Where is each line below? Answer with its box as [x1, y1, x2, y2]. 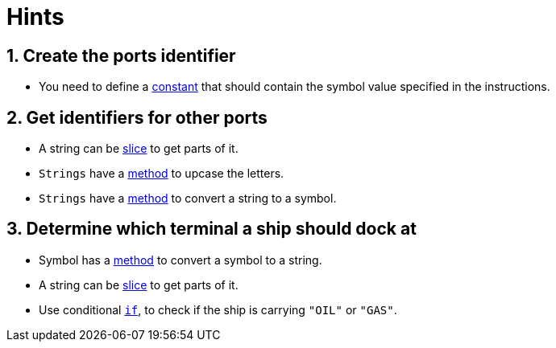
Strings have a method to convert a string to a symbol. [39, 191, 337, 206]
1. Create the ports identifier [6, 45, 236, 66]
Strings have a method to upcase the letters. [39, 166, 284, 181]
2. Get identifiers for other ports [6, 107, 268, 128]
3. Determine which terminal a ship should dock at [6, 219, 417, 240]
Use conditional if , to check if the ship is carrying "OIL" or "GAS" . [39, 302, 397, 317]
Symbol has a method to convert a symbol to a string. [39, 252, 322, 267]
